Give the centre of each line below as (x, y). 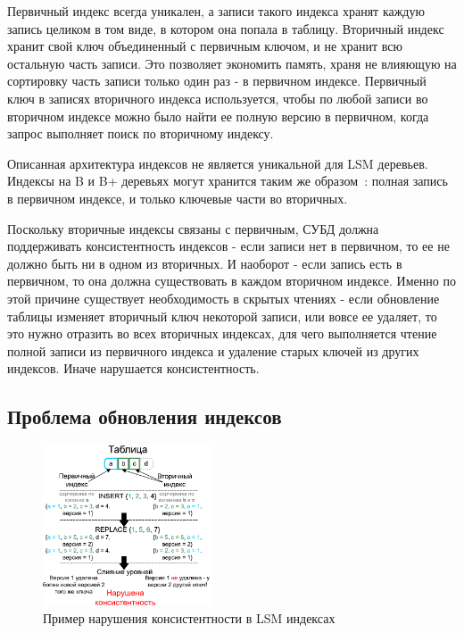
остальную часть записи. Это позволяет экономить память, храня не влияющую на (232, 63)
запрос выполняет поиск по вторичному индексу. (141, 133)
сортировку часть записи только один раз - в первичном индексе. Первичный (217, 81)
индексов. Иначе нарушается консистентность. (133, 368)
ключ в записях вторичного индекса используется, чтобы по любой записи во (218, 98)
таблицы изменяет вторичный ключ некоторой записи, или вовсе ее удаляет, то (222, 316)
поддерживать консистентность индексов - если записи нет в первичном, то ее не (228, 246)
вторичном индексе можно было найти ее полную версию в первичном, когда (218, 116)
